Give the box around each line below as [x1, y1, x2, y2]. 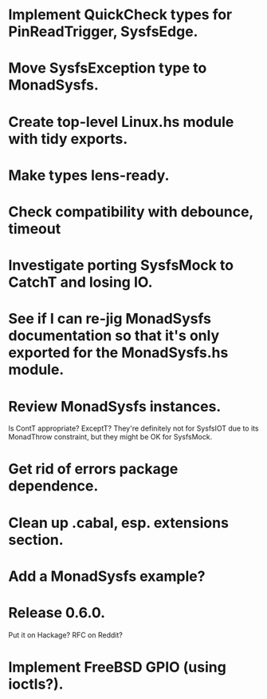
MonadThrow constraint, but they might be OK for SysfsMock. [8, 432, 213, 442]
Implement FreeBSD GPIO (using [8, 657, 227, 676]
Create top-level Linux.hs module [8, 113, 234, 131]
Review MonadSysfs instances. [8, 397, 222, 415]
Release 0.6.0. [8, 604, 106, 622]
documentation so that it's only [8, 327, 220, 345]
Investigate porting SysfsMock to [8, 256, 234, 275]
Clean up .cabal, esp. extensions [8, 514, 230, 532]
